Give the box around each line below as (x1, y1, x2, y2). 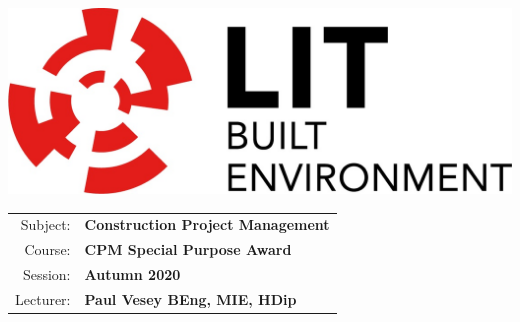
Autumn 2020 (84, 264, 181, 285)
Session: (22, 264, 71, 285)
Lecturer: (15, 288, 71, 309)
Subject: (20, 214, 71, 235)
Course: (24, 239, 71, 260)
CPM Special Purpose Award (84, 239, 292, 260)
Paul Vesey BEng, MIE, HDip (84, 288, 297, 309)
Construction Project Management (84, 214, 330, 235)
